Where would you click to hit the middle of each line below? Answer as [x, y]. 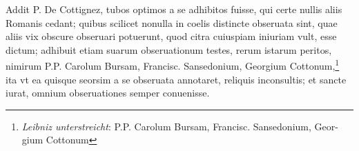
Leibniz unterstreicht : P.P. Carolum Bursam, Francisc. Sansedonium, [166, 126]
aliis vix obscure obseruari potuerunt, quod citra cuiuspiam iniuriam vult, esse [171, 36]
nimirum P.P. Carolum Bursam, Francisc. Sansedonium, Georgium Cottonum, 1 [173, 65]
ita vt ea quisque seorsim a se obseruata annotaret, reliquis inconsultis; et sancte [176, 79]
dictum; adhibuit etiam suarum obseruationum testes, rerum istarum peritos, [169, 49]
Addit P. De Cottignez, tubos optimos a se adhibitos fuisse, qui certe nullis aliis [174, 9]
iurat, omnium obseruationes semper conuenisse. [108, 93]
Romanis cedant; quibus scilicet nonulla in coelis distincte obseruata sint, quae [172, 22]
